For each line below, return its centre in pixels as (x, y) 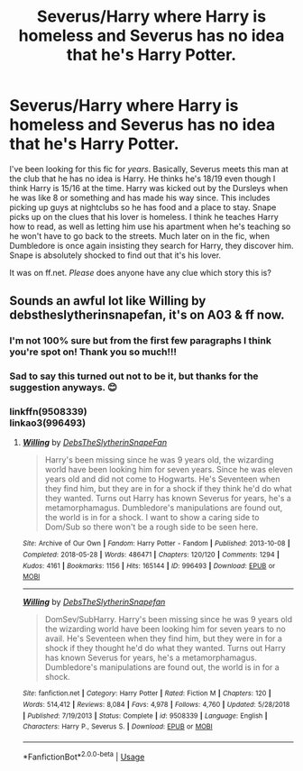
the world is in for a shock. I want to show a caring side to (152, 518)
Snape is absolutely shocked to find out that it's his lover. (115, 255)
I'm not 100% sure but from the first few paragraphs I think (141, 341)
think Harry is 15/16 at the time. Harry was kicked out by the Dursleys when (149, 188)
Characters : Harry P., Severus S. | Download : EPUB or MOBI (118, 727)
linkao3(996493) (48, 423)
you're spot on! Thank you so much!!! (93, 352)
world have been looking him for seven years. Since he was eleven (169, 470)
